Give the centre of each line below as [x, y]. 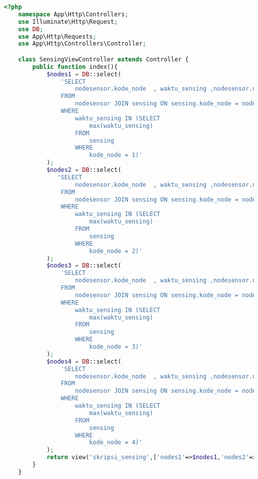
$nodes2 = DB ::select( [84, 170]
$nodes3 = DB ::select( [84, 266]
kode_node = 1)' [116, 155]
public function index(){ [75, 67]
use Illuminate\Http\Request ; [68, 22]
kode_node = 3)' [116, 347]
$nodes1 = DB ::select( [84, 74]
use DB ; [31, 29]
